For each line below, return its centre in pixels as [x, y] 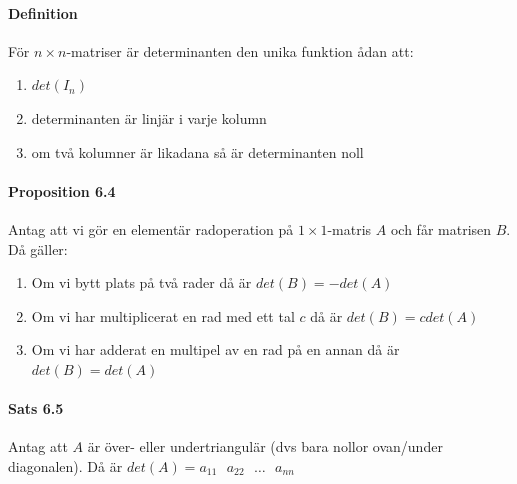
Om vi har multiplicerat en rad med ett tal [163, 315]
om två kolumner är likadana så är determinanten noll [197, 151]
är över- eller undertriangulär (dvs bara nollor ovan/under [265, 446]
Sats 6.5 [36, 408]
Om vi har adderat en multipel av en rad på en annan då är [215, 349]
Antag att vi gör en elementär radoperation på [151, 228]
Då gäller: [38, 248]
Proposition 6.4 [62, 190]
